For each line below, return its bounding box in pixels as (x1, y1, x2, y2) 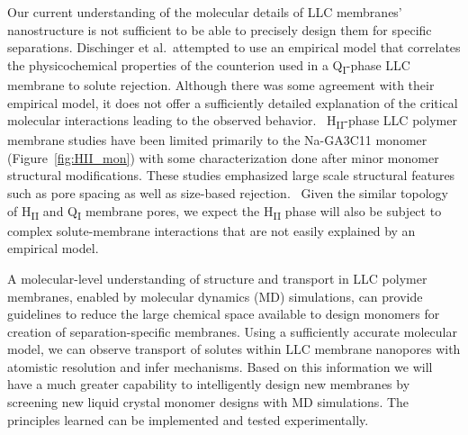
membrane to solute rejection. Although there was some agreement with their (7, 75, 435, 94)
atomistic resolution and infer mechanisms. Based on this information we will (7, 357, 433, 376)
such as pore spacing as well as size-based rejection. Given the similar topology (7, 184, 449, 202)
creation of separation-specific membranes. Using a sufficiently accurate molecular (7, 322, 457, 340)
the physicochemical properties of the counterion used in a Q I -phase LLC (7, 55, 410, 77)
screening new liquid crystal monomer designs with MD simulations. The (7, 393, 409, 412)
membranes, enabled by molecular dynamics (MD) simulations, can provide (7, 286, 423, 305)
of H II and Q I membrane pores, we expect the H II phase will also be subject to (7, 201, 442, 222)
